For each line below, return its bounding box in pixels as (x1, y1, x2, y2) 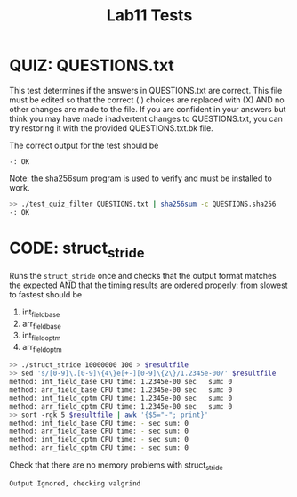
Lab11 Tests (106, 5, 193, 26)
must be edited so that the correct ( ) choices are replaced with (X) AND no (9, 94, 285, 105)
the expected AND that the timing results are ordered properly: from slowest (9, 280, 288, 290)
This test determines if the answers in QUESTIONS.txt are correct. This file (9, 85, 283, 95)
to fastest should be (9, 289, 83, 300)
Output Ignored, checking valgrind (9, 478, 141, 488)
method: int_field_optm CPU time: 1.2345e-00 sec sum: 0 (9, 394, 233, 403)
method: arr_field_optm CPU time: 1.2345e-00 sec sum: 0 (9, 402, 233, 411)
